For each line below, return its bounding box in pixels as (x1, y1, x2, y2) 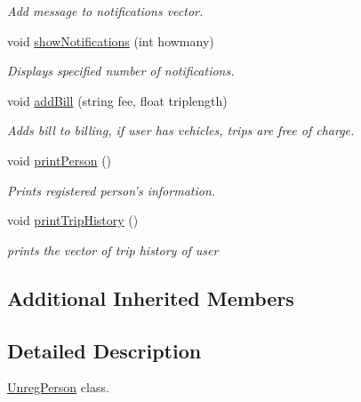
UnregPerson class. (7, 378, 109, 397)
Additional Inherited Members (7, 284, 294, 311)
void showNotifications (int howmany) (7, 31, 214, 50)
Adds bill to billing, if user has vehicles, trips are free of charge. (7, 121, 355, 140)
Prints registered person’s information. (7, 181, 216, 199)
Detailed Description (7, 336, 202, 364)
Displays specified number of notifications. (7, 61, 235, 80)
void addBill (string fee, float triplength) (7, 91, 228, 109)
